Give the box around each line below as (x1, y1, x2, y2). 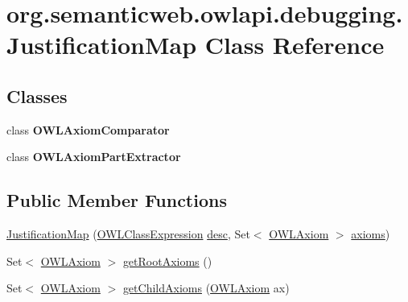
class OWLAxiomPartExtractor (6, 148, 181, 165)
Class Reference (204, 28, 385, 61)
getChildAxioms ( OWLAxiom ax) (122, 279, 290, 296)
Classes (6, 83, 68, 108)
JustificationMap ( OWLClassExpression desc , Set (6, 225, 250, 242)
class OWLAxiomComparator (6, 121, 170, 138)
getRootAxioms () (122, 252, 212, 269)
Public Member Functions (6, 188, 227, 213)
